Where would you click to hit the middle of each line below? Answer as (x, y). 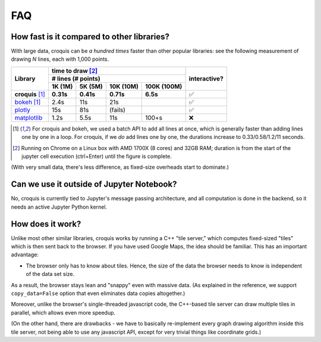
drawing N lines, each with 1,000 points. (60, 59)
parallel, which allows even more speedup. (63, 312)
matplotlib (29, 117)
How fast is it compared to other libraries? (90, 37)
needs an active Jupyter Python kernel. (59, 207)
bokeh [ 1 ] (28, 102)
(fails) (117, 110)
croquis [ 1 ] (30, 94)
